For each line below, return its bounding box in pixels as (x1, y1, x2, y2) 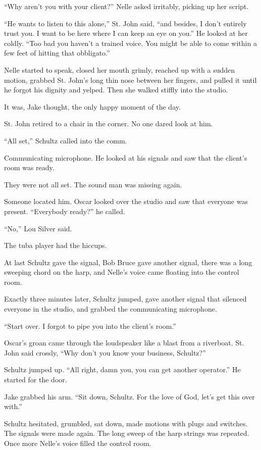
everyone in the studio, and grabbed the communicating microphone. (4, 304, 217, 314)
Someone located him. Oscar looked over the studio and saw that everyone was (4, 196, 248, 207)
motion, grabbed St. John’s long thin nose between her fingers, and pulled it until (4, 74, 257, 85)
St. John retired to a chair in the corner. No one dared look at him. (4, 118, 213, 129)
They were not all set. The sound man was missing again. (4, 179, 182, 189)
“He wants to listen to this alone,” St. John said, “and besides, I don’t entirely (4, 18, 247, 28)
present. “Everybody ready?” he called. (4, 206, 125, 216)
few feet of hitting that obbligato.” (4, 47, 110, 58)
